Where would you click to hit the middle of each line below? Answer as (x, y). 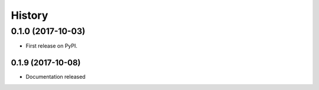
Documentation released (56, 77)
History (30, 15)
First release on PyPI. (52, 46)
